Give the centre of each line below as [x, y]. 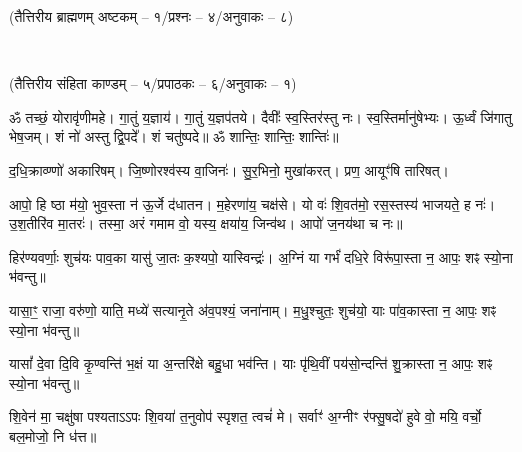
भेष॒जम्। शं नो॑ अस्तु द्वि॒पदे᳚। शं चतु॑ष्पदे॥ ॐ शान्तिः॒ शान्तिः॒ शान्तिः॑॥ [174, 136]
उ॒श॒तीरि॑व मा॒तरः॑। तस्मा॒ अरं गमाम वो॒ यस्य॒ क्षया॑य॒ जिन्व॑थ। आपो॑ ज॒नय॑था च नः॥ [206, 223]
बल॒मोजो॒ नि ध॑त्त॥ [53, 435]
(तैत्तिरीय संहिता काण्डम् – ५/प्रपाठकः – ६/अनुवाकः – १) [153, 83]
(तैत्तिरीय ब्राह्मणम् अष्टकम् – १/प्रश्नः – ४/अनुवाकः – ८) [151, 16]
